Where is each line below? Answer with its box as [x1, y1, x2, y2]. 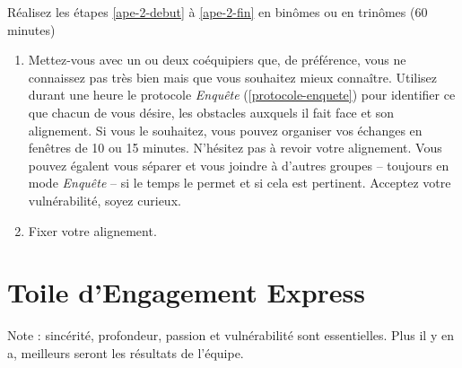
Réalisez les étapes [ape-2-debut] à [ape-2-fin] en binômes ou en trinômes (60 [7, 3, 428, 21]
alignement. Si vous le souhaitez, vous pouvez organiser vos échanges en [28, 120, 423, 139]
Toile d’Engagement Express [7, 274, 365, 311]
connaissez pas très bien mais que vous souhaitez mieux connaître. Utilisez [28, 67, 438, 86]
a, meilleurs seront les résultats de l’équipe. [7, 343, 244, 362]
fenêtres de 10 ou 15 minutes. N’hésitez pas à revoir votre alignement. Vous [28, 138, 442, 157]
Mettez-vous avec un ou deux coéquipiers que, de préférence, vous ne [28, 50, 406, 69]
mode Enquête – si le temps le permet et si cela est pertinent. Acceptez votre [28, 173, 451, 192]
